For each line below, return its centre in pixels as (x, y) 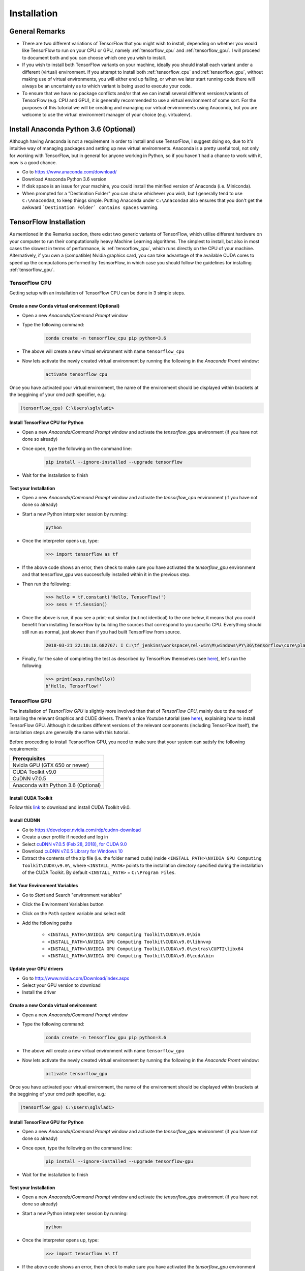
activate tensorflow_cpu (77, 374)
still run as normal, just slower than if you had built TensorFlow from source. (102, 632)
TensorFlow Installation (48, 222)
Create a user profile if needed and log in (65, 837)
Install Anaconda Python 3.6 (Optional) (72, 129)
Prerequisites (29, 759)
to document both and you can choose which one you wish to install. (94, 57)
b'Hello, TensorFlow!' (74, 686)
